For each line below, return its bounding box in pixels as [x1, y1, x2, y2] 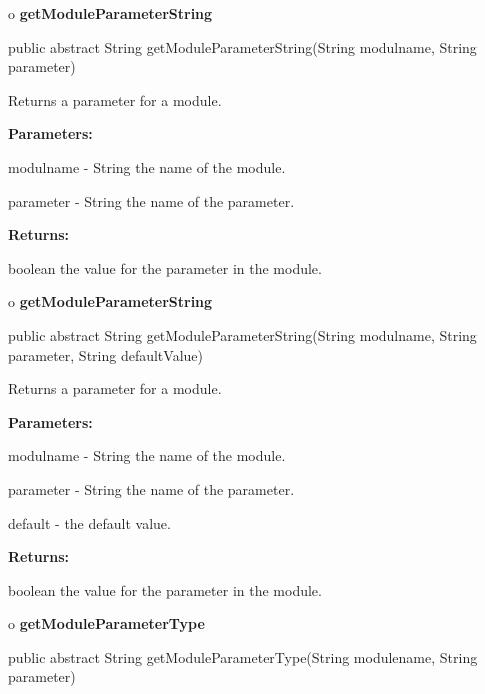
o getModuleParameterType [8, 613, 205, 634]
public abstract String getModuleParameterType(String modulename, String [8, 646, 478, 667]
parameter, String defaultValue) [8, 344, 203, 365]
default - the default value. [8, 512, 171, 533]
